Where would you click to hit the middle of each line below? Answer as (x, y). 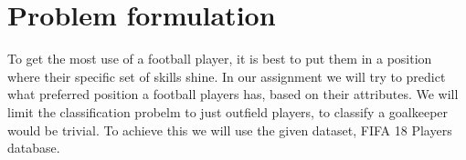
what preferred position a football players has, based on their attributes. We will (233, 94)
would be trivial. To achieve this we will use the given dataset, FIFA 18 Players (230, 130)
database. (34, 148)
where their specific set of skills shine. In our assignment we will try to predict (227, 76)
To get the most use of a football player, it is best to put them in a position (220, 59)
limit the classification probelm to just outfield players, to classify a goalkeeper (228, 111)
